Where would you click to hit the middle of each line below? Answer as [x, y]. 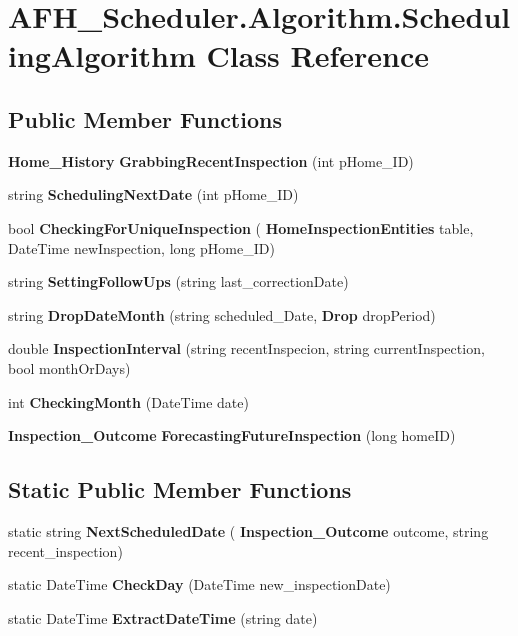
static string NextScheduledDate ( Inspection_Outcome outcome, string [248, 530]
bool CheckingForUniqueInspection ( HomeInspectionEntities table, [241, 227]
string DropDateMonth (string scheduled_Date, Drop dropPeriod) [222, 314]
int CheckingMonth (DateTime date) [128, 401]
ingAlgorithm [102, 55]
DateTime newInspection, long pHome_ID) [141, 247]
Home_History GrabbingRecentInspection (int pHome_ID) [211, 160]
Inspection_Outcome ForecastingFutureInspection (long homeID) [232, 435]
